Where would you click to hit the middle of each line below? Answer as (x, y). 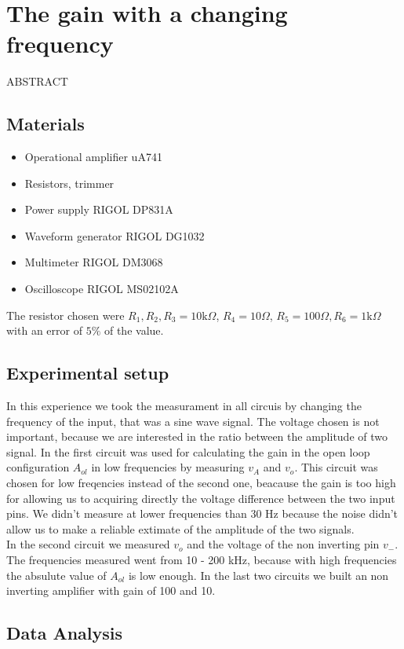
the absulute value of (56, 575)
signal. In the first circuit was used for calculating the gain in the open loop (188, 451)
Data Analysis (65, 633)
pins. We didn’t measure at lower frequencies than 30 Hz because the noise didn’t (202, 513)
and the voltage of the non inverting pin (283, 544)
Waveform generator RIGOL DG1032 (115, 235)
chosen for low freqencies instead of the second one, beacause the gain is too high (201, 483)
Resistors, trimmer (69, 183)
